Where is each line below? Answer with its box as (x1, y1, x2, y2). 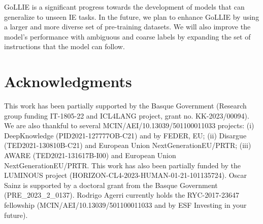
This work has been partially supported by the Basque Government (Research (4, 100, 247, 111)
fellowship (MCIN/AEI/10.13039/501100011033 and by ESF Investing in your (4, 200, 247, 210)
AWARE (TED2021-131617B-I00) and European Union (4, 150, 176, 161)
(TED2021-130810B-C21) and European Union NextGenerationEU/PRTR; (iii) (4, 140, 251, 151)
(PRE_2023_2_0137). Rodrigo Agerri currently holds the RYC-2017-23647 (4, 190, 239, 200)
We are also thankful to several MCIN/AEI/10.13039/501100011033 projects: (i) (4, 120, 254, 131)
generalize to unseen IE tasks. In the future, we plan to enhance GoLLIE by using (4, 11, 259, 22)
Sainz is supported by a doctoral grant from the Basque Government (4, 179, 218, 190)
